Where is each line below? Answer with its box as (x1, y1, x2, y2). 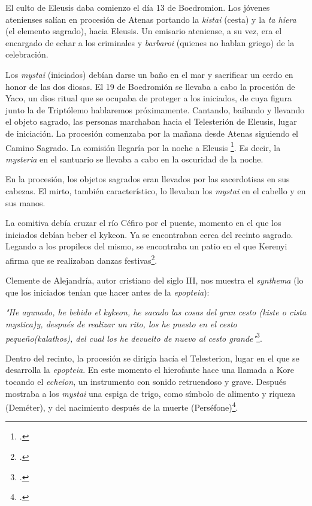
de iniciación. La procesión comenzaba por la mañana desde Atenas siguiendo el (5, 126, 299, 139)
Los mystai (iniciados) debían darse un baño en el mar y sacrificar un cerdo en (5, 68, 293, 80)
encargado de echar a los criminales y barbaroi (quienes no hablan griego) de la (5, 36, 295, 49)
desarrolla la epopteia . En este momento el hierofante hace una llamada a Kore (5, 363, 294, 376)
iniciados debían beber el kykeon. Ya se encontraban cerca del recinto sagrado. (5, 228, 293, 240)
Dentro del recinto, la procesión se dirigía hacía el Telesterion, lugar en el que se (5, 351, 299, 364)
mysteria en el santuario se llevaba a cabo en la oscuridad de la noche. (5, 152, 263, 165)
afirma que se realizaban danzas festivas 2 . (5, 252, 157, 266)
